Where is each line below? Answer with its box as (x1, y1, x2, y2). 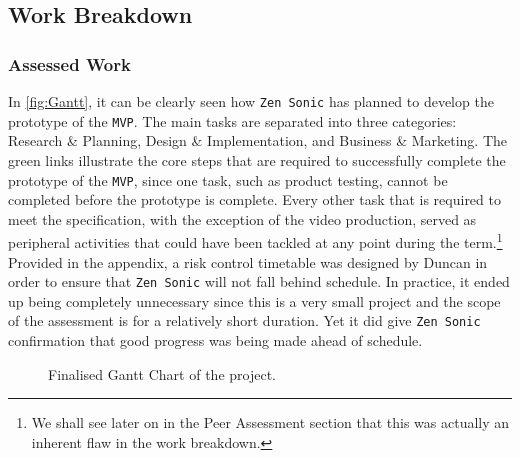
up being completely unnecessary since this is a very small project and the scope (8, 290, 501, 311)
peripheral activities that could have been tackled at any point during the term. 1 (8, 229, 503, 252)
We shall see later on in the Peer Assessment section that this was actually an (31, 412, 510, 433)
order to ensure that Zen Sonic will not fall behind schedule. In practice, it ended (8, 271, 510, 292)
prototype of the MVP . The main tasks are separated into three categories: (8, 110, 457, 131)
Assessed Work (8, 51, 131, 76)
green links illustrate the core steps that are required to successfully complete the (8, 149, 506, 170)
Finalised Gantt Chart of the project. (48, 363, 276, 384)
